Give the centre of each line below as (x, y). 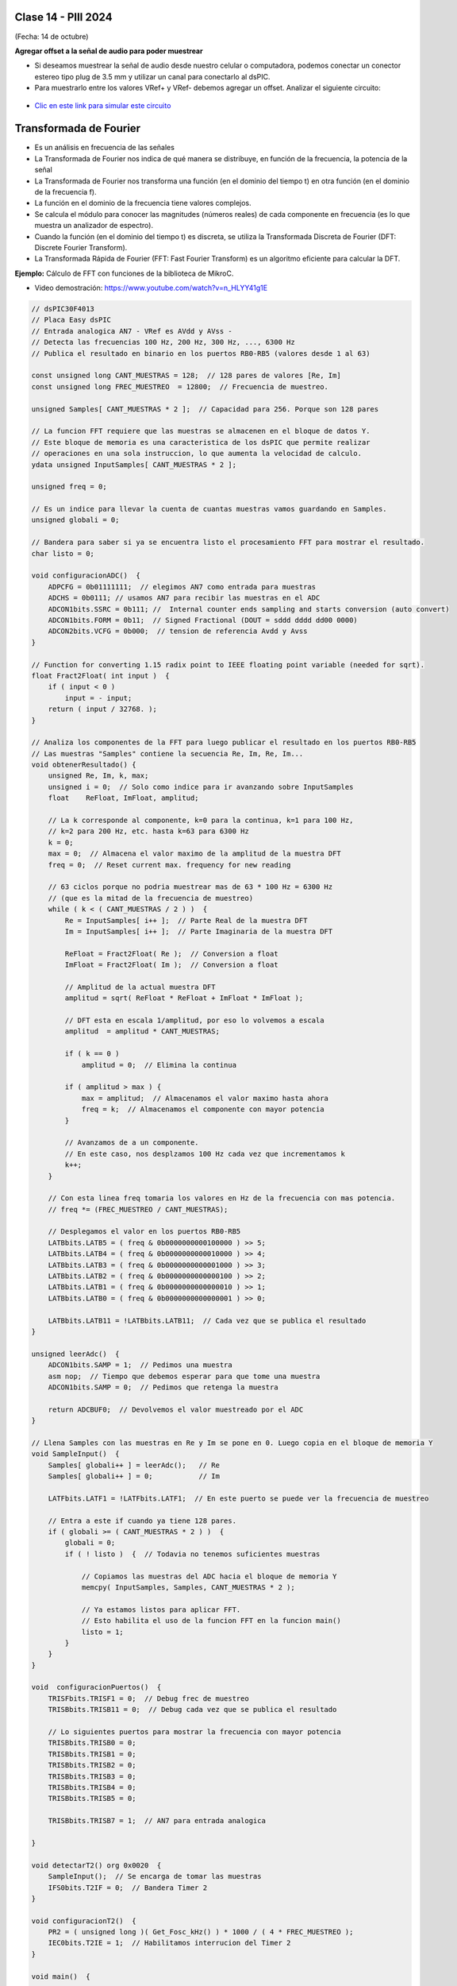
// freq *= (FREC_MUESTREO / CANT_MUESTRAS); (138, 1209)
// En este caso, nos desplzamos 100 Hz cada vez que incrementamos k (205, 1153)
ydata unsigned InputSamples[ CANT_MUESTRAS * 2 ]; (134, 464)
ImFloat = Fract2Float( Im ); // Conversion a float (171, 965)
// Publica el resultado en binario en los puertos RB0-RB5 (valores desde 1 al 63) (201, 353)
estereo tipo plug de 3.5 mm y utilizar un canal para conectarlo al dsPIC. (152, 76)
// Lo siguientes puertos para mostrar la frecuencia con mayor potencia (194, 1732)
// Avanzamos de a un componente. (132, 1143)
